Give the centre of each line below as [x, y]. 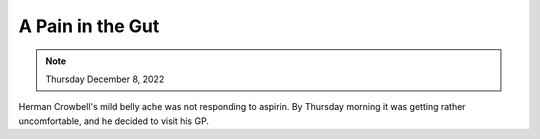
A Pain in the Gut [89, 26]
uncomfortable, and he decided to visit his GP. [114, 121]
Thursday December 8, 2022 [105, 79]
